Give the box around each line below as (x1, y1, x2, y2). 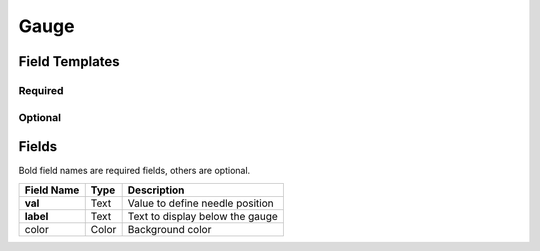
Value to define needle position (127, 196, 274, 210)
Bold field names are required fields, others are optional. (18, 165, 251, 177)
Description (127, 183, 185, 197)
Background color (127, 222, 212, 236)
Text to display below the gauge (127, 209, 279, 223)
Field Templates (18, 53, 120, 70)
